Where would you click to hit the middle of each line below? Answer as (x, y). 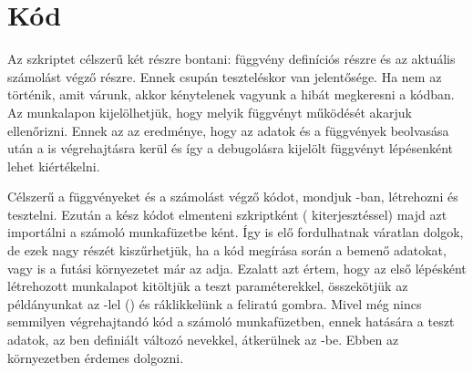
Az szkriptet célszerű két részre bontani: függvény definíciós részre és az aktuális (231, 59)
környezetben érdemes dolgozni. (96, 357)
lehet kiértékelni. (54, 166)
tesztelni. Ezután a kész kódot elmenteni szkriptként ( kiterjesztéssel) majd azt (227, 214)
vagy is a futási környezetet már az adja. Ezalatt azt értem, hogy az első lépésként (237, 268)
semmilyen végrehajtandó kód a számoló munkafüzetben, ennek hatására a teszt (231, 321)
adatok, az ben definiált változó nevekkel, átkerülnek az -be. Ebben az (203, 340)
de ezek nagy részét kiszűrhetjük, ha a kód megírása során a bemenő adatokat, (227, 250)
